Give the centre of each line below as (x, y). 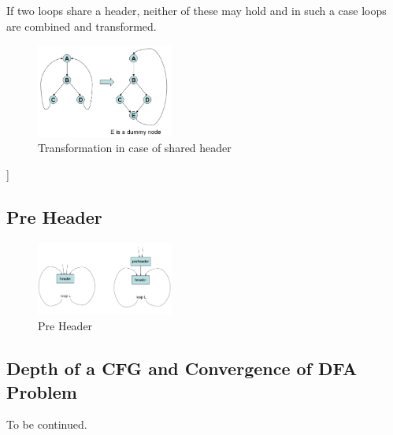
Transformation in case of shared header (135, 148)
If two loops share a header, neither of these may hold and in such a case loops (196, 10)
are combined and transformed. (82, 26)
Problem (42, 391)
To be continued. (47, 424)
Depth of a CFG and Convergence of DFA (182, 368)
